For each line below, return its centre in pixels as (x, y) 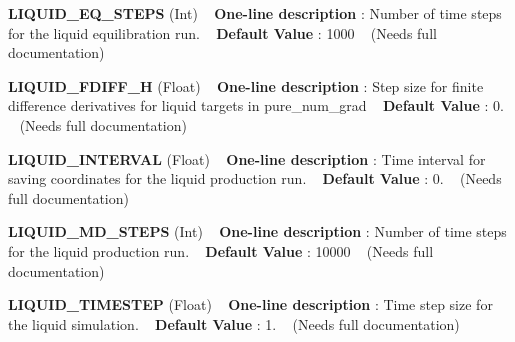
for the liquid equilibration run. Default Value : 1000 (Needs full (222, 32)
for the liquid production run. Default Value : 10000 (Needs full (221, 250)
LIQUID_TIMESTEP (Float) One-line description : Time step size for (250, 304)
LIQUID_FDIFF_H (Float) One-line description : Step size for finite (246, 85)
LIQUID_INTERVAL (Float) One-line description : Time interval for (247, 158)
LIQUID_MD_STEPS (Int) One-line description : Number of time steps (257, 231)
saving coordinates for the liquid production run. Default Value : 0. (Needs (255, 178)
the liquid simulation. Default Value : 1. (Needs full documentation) (234, 323)
